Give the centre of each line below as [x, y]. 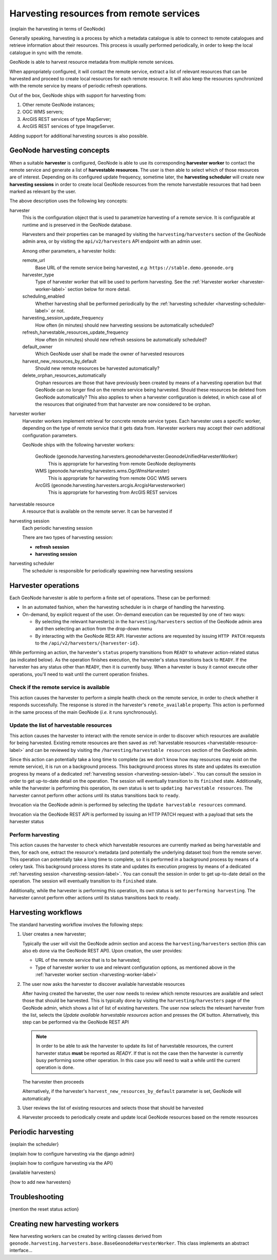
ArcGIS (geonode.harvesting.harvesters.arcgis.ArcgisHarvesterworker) [110, 485]
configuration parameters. [50, 435]
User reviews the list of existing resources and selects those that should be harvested [113, 1108]
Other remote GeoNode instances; [58, 105]
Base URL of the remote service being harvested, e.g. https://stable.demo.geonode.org [134, 267]
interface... [21, 1250]
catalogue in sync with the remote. [46, 52]
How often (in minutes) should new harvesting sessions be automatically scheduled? [125, 325]
